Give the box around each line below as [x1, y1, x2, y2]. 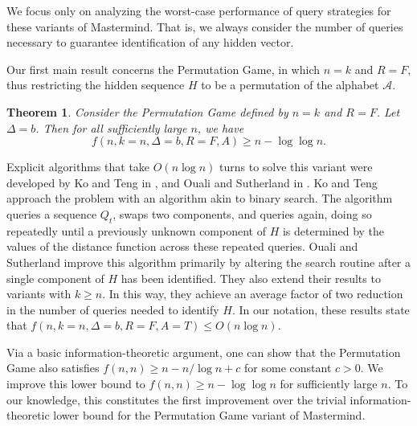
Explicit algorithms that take [6, 158, 150, 175]
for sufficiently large [280, 375, 378, 392]
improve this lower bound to [6, 375, 145, 392]
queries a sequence [6, 205, 97, 222]
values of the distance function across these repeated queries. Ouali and [6, 238, 358, 255]
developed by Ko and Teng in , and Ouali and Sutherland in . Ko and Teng [6, 174, 378, 190]
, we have [197, 119, 244, 136]
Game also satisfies [6, 359, 100, 376]
